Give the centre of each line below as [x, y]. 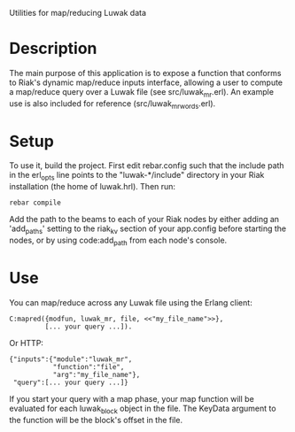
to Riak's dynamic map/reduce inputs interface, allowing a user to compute [146, 82]
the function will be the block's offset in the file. [96, 420]
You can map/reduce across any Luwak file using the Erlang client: [131, 302]
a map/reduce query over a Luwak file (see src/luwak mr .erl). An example [142, 93]
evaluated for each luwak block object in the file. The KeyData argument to [143, 409]
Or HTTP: [27, 343]
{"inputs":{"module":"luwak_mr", [71, 359]
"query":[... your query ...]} [70, 382]
